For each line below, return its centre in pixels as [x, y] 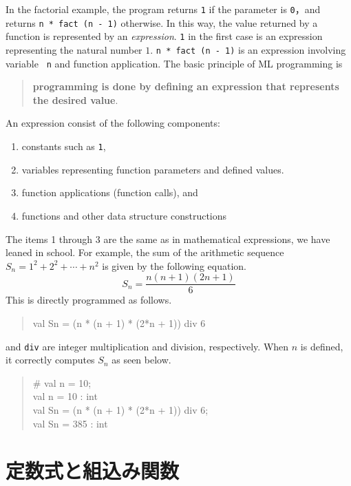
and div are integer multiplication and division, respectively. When [147, 346]
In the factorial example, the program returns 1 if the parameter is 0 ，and [163, 9]
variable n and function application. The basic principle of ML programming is [174, 63]
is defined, [322, 346]
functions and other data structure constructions [124, 215]
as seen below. [141, 360]
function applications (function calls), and [110, 192]
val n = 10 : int [65, 396]
